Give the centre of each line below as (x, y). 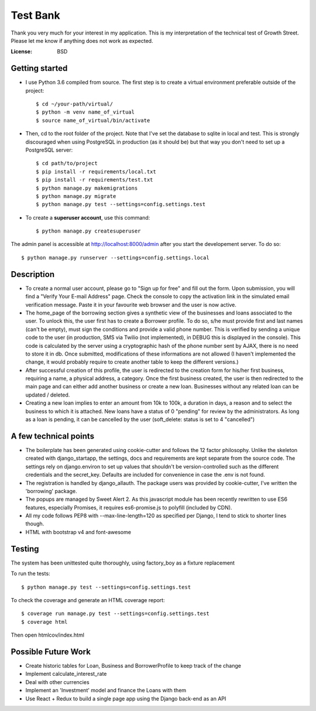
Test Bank (36, 15)
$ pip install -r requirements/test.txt (95, 180)
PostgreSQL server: (49, 150)
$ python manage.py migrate (76, 196)
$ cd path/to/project (67, 163)
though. (35, 524)
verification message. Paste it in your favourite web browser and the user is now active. (131, 305)
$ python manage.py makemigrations (87, 188)
